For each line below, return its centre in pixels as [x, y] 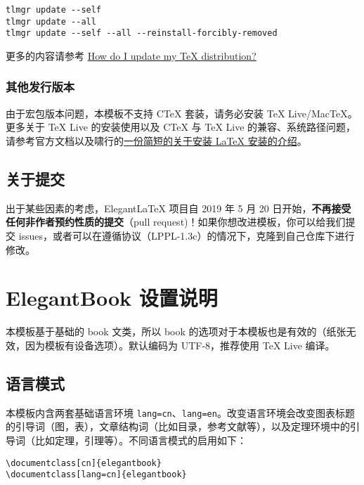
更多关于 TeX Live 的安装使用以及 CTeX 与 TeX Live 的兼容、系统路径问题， [181, 127]
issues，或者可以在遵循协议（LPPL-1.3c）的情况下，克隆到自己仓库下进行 [187, 235]
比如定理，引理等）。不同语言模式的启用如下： [141, 440]
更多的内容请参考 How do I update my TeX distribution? [131, 55]
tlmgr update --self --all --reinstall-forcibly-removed [142, 33]
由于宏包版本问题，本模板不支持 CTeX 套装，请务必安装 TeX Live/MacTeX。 [182, 113]
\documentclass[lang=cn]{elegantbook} [96, 475]
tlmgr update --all [51, 21]
